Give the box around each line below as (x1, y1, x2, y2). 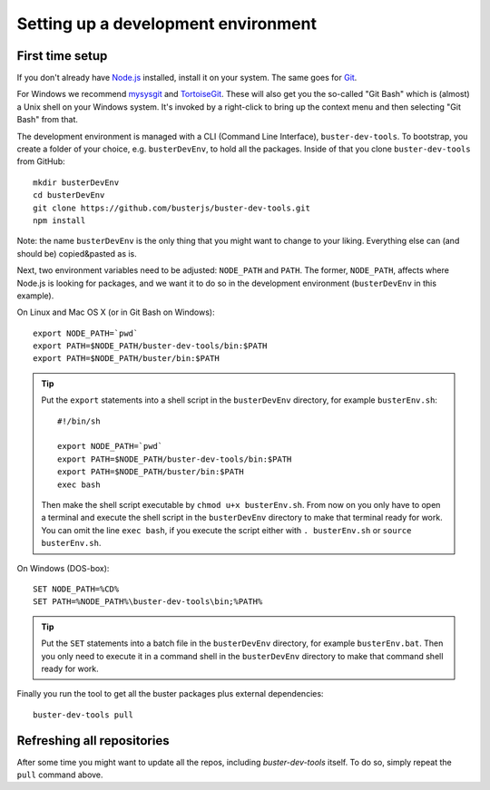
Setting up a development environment (16, 14, 318, 34)
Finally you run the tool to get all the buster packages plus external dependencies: (16, 688, 324, 699)
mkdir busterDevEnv (33, 177, 120, 188)
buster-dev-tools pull (33, 709, 134, 720)
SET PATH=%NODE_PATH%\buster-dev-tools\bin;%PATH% (33, 597, 263, 607)
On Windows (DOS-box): (16, 562, 110, 573)
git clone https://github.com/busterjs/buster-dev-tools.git (33, 202, 310, 213)
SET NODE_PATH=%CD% (33, 583, 120, 594)
